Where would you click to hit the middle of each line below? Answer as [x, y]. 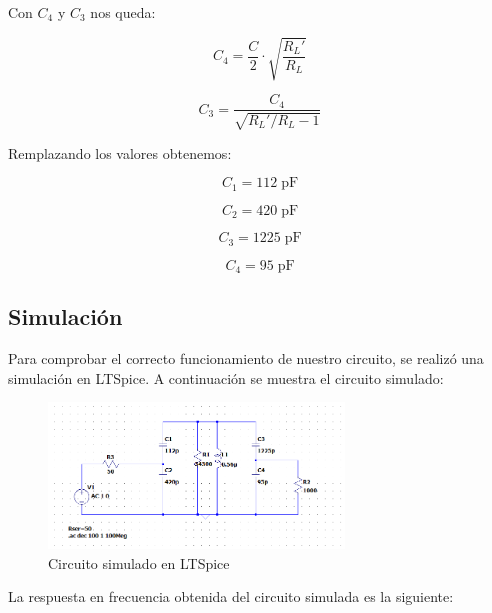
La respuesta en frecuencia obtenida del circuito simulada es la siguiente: [231, 596]
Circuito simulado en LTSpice [139, 562]
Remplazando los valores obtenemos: [120, 152]
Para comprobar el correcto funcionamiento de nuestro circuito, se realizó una [246, 358]
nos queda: [123, 12]
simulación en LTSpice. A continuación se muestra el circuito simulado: [226, 377]
